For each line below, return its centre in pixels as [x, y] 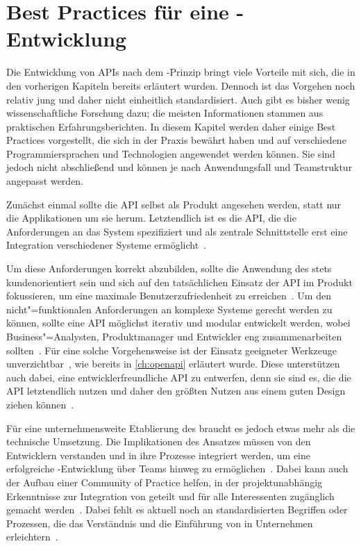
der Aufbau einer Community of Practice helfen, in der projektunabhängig [165, 482]
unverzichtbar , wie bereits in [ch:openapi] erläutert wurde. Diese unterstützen [173, 364]
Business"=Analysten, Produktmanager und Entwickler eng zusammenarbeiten [174, 336]
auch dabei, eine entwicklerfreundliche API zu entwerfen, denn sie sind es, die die [179, 377]
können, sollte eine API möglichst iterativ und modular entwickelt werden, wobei [178, 323]
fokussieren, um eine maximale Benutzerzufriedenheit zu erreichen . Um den [169, 296]
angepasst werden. [45, 181]
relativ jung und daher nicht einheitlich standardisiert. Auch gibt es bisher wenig [178, 99]
